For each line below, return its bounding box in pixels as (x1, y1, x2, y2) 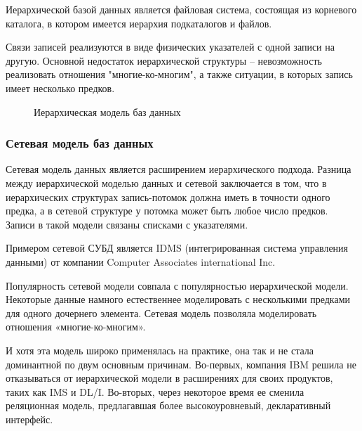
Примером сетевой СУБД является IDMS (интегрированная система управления (6, 240, 349, 255)
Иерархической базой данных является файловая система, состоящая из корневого (6, 2, 357, 16)
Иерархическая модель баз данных (34, 104, 181, 119)
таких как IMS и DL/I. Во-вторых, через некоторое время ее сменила (6, 384, 304, 399)
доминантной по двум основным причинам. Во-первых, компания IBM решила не (6, 356, 356, 371)
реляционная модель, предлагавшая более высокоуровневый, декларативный (6, 398, 331, 413)
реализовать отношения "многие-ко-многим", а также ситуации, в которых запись (6, 67, 353, 82)
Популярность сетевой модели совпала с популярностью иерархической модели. (6, 278, 349, 292)
